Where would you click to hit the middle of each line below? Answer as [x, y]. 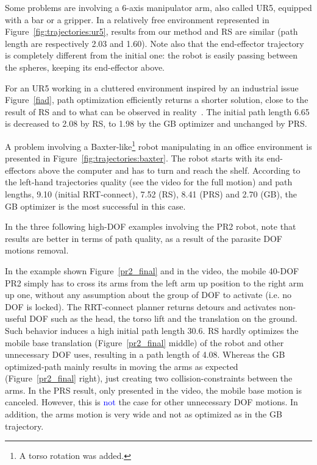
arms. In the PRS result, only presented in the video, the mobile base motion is [153, 390]
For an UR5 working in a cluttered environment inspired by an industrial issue [152, 87]
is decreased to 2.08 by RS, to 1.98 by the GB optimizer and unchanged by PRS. [156, 123]
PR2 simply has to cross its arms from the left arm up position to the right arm [154, 282]
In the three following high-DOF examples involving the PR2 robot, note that [151, 226]
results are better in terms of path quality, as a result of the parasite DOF [144, 238]
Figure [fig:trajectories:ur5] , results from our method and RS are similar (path [151, 31]
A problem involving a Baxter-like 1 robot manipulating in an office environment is [158, 145]
